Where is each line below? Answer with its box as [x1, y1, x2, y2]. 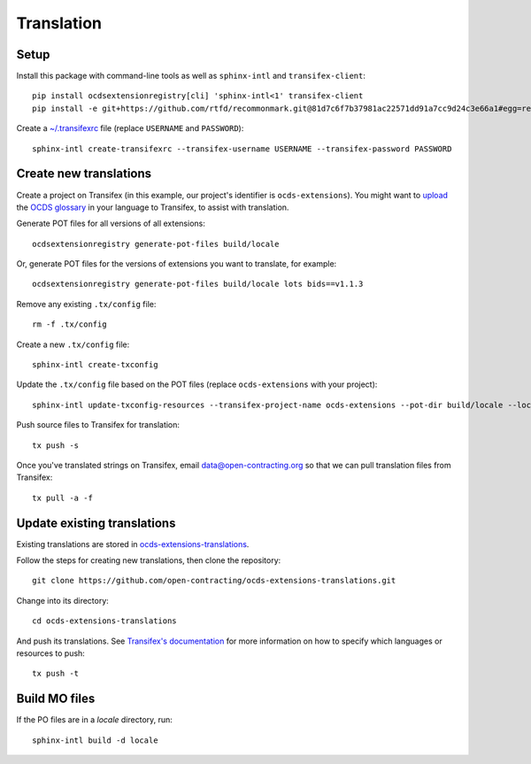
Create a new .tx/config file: [16, 339, 130, 350]
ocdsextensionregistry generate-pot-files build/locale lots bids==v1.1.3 [32, 279, 364, 289]
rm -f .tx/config [32, 320, 107, 329]
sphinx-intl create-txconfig [32, 359, 158, 370]
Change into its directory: [16, 595, 110, 606]
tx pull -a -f [32, 492, 93, 503]
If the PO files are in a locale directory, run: [16, 714, 173, 725]
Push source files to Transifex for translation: [16, 420, 181, 430]
